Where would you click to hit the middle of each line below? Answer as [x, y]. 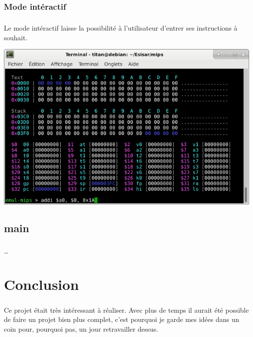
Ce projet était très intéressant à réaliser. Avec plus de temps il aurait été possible [126, 310]
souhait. [16, 37]
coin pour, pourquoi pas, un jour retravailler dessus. [81, 329]
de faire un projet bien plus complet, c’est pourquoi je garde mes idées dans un [122, 319]
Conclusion [42, 284]
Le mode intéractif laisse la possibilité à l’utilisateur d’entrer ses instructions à [121, 28]
